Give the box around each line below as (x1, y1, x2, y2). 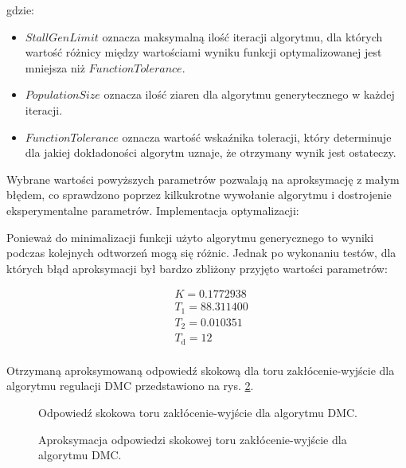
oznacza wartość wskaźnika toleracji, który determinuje (122, 128, 392, 145)
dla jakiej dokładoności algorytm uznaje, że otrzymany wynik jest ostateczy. (25, 144, 396, 161)
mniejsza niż (25, 59, 85, 76)
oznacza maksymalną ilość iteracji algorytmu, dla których (102, 28, 383, 45)
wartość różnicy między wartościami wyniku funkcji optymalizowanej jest (25, 44, 382, 60)
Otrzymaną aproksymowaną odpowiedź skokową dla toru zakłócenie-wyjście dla (6, 361, 395, 378)
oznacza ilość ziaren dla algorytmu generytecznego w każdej (103, 86, 395, 103)
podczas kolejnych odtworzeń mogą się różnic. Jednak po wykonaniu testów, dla (6, 244, 396, 261)
